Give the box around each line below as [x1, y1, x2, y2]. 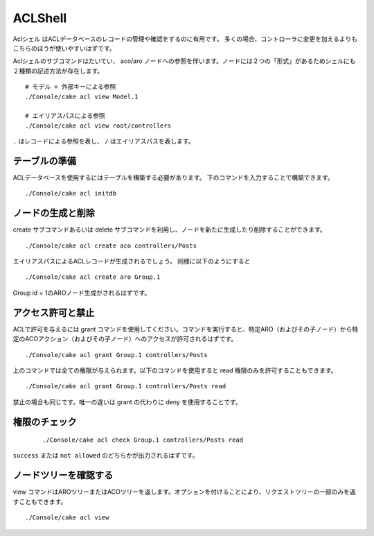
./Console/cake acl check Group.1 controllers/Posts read [42, 436, 244, 444]
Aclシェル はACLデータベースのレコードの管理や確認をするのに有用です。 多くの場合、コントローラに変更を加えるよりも [12, 35, 358, 43]
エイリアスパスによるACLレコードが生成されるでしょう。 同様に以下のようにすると [12, 257, 251, 266]
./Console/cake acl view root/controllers [25, 121, 172, 130]
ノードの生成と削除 [12, 207, 95, 219]
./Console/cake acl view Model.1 [25, 92, 139, 101]
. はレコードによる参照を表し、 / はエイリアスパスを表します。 [12, 137, 195, 146]
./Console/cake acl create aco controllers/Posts [25, 241, 197, 250]
